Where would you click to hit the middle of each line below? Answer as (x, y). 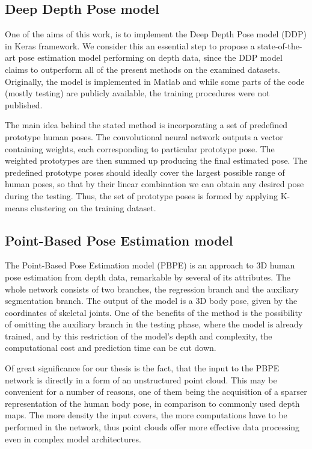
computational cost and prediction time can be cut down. (111, 348)
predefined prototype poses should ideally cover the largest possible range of (145, 172)
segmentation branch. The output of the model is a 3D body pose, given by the (151, 301)
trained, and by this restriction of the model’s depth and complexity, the (139, 336)
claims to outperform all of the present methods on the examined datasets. (142, 69)
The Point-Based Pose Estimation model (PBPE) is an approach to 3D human (150, 265)
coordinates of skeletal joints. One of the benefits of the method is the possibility (154, 312)
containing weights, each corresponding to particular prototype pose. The (140, 148)
